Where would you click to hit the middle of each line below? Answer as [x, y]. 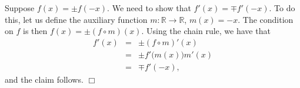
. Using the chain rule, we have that [206, 31]
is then [35, 31]
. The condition [266, 19]
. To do [282, 8]
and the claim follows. [44, 79]
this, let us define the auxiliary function [76, 19]
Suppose [20, 8]
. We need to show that [149, 8]
